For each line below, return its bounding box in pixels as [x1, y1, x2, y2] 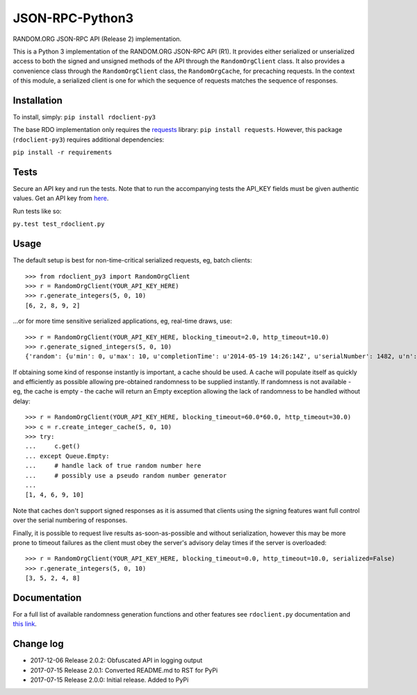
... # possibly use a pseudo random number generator [25, 471, 227, 479]
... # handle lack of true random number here [25, 462, 202, 470]
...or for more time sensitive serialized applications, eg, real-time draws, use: [13, 317, 232, 326]
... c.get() [25, 442, 81, 451]
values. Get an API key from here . [13, 194, 109, 203]
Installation [13, 94, 63, 106]
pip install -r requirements [13, 149, 113, 156]
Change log [13, 638, 64, 650]
